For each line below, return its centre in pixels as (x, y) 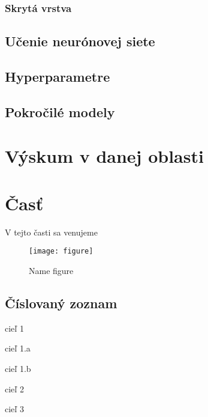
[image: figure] (61, 251)
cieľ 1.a (18, 348)
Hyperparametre (58, 77)
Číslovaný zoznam (61, 303)
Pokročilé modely (60, 111)
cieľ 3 (14, 409)
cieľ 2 (14, 388)
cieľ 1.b (18, 368)
